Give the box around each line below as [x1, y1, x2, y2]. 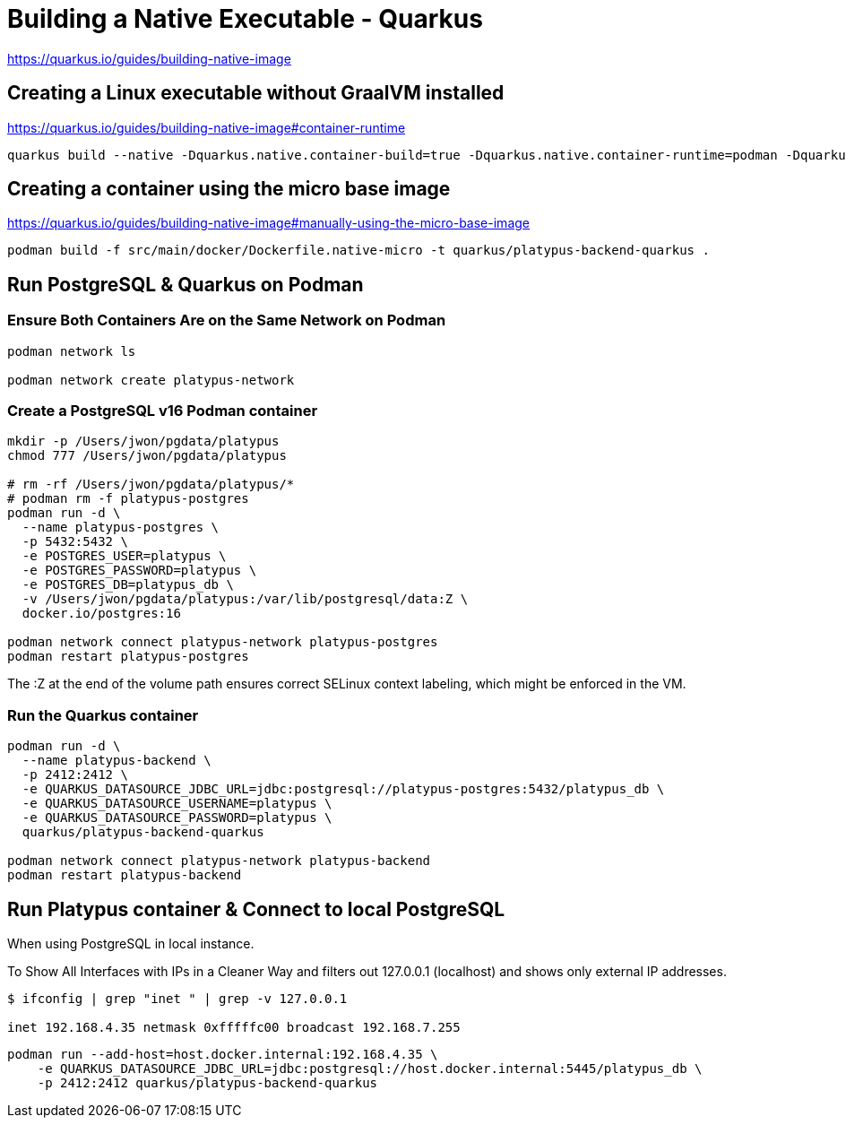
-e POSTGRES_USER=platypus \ [22, 549, 227, 564]
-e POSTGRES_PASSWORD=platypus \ [22, 563, 257, 578]
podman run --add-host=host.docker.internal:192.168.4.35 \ [7, 1047, 438, 1061]
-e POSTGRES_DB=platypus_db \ [22, 577, 234, 593]
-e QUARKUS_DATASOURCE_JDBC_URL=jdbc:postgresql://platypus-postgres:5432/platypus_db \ [22, 782, 665, 797]
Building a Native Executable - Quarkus [7, 4, 483, 34]
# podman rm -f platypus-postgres [7, 491, 249, 506]
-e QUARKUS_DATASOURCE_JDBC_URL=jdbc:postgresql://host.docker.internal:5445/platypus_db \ [37, 1061, 703, 1076]
